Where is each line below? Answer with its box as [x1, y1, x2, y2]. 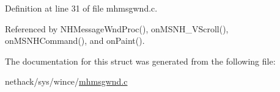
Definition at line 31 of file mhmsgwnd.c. [5, 2, 158, 14]
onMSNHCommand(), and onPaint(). [5, 34, 145, 47]
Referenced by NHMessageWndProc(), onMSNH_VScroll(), [5, 22, 229, 35]
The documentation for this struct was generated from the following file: [5, 54, 276, 67]
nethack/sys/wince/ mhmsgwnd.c [5, 75, 128, 88]
